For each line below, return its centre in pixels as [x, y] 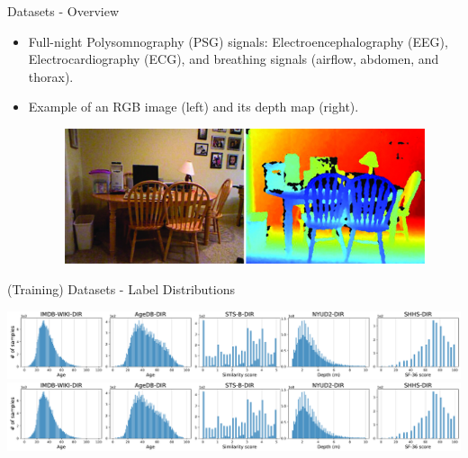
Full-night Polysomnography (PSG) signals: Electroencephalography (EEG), [238, 41]
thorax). [51, 76]
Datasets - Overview [63, 11]
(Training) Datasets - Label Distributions [121, 289]
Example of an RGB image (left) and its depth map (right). [193, 107]
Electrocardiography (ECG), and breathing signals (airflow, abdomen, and [234, 59]
